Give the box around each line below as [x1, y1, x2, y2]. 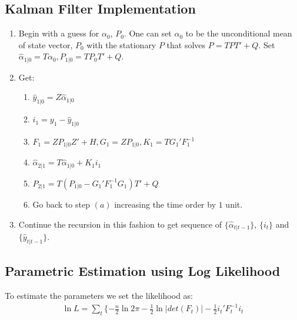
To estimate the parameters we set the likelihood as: [5, 289, 193, 301]
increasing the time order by [114, 198, 216, 210]
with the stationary [86, 38, 156, 51]
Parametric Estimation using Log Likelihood [5, 262, 281, 280]
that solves [166, 38, 206, 51]
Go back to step [32, 198, 90, 210]
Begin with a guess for [18, 27, 99, 39]
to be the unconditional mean [185, 27, 292, 39]
